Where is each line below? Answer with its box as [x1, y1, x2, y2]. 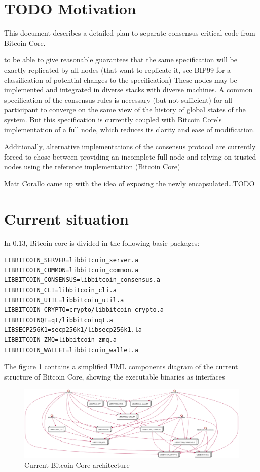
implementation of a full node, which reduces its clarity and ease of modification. [4, 124, 255, 135]
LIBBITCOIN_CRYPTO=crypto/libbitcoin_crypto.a [4, 306, 164, 314]
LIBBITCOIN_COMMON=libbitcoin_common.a [4, 266, 138, 274]
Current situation [4, 208, 129, 229]
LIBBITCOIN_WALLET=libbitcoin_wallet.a [4, 346, 138, 354]
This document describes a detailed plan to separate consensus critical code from [4, 27, 255, 38]
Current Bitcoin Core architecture [24, 460, 130, 470]
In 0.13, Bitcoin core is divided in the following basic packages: [4, 237, 200, 248]
